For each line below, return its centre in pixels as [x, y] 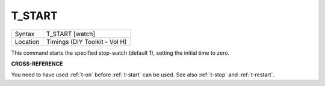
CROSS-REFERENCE [37, 64]
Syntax [25, 34]
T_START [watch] [71, 34]
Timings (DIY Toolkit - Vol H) [86, 41]
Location [27, 41]
